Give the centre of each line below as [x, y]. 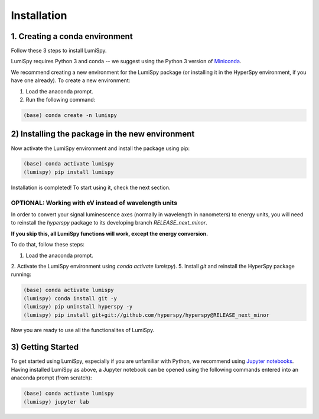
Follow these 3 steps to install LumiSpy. [59, 51]
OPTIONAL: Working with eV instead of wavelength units [94, 203]
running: [21, 274]
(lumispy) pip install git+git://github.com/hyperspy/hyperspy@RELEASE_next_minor [147, 315]
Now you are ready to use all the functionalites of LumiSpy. [83, 330]
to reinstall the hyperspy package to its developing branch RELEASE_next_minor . [109, 223]
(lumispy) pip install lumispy [69, 172]
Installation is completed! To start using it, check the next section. [91, 187]
